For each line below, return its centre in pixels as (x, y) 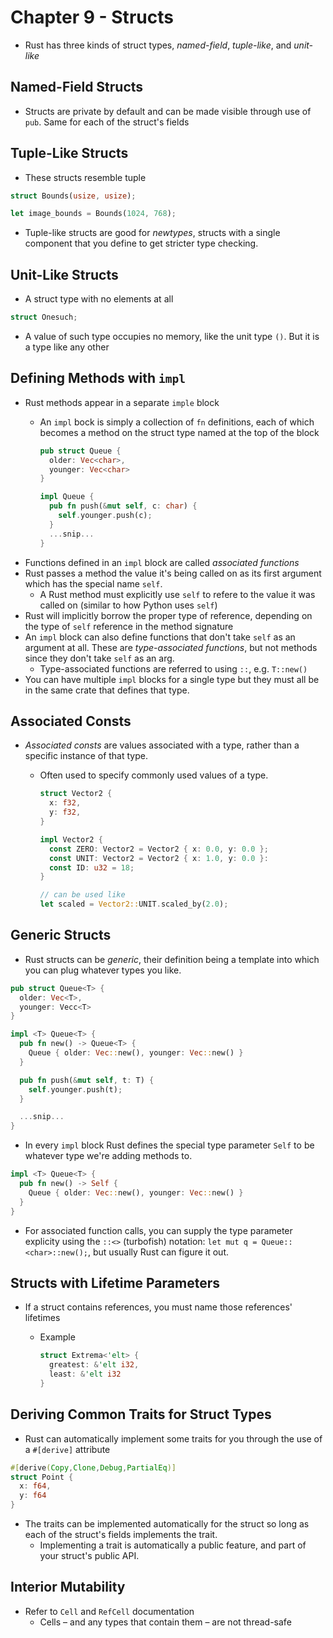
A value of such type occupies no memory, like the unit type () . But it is (172, 336)
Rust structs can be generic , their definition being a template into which (172, 959)
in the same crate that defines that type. (107, 690)
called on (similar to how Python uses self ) (128, 605)
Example (57, 1337)
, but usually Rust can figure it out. (159, 1252)
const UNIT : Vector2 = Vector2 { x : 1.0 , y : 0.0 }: (158, 858)
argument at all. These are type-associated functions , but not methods (171, 647)
